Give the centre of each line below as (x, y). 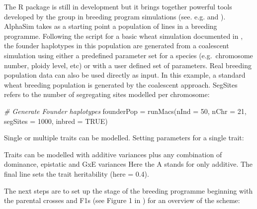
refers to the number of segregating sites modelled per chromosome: (107, 94)
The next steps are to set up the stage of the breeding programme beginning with (128, 190)
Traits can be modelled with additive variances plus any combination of (113, 154)
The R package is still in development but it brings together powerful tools (118, 6)
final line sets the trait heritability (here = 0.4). (77, 173)
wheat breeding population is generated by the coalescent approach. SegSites (121, 84)
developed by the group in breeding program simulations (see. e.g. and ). (115, 16)
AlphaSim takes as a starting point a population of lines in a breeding (111, 26)
